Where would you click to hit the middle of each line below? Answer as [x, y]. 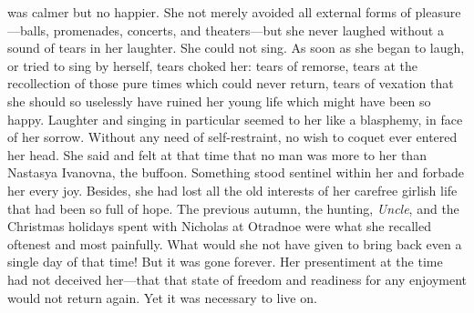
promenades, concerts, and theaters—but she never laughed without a [248, 30]
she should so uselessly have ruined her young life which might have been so [219, 101]
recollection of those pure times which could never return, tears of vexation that [231, 83]
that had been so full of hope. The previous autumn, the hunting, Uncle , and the [233, 208]
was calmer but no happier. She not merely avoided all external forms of [209, 12]
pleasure [438, 12]
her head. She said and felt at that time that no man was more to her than [217, 154]
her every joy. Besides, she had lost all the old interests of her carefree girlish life [232, 190]
